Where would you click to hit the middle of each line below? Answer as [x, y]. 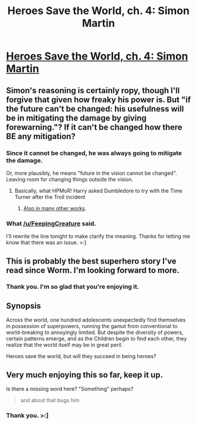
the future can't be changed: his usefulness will [95, 109]
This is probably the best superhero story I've [91, 261]
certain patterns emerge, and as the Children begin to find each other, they [96, 339]
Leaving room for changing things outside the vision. [70, 179]
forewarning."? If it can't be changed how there [94, 127]
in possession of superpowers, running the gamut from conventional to [92, 326]
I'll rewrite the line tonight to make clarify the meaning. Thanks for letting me [98, 237]
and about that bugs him [50, 400]
